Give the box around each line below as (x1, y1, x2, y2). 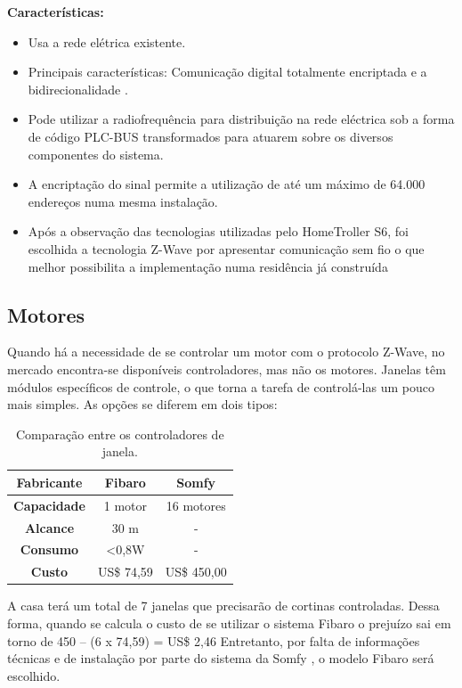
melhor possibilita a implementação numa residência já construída (28, 257, 388, 275)
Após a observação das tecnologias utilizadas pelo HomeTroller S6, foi (28, 222, 409, 241)
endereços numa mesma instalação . (28, 192, 218, 210)
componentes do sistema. (28, 144, 164, 163)
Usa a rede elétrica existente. (28, 32, 186, 51)
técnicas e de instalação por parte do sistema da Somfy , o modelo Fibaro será (7, 649, 434, 668)
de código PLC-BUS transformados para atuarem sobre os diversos (28, 127, 393, 145)
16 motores (166, 496, 226, 514)
